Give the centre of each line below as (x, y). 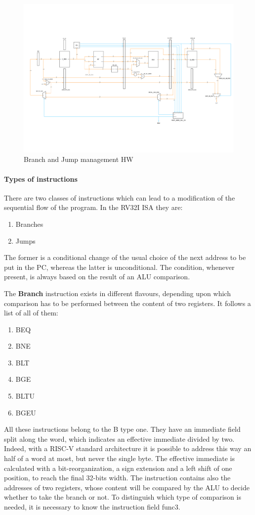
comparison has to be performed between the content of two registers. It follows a (127, 303)
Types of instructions (41, 179)
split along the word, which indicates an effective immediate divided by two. (119, 438)
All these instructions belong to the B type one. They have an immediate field (122, 429)
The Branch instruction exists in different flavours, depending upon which (117, 293)
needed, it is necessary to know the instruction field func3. (92, 507)
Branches (29, 224)
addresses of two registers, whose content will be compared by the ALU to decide (127, 487)
